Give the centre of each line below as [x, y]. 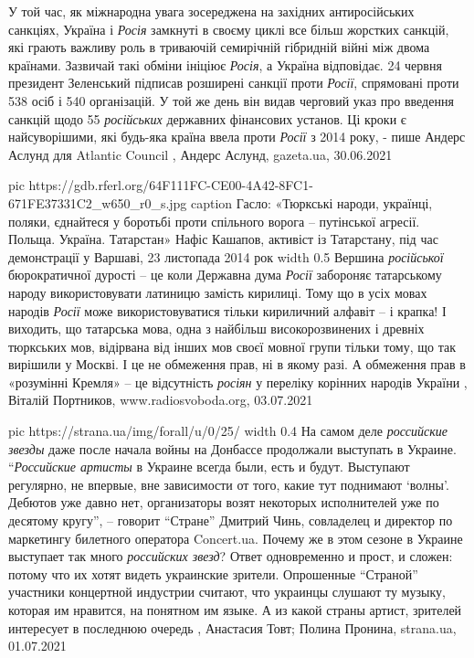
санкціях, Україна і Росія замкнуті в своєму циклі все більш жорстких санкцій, [229, 29]
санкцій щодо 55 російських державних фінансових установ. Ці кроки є [207, 118]
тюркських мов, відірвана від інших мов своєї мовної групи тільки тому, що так [232, 346]
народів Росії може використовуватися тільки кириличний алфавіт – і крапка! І [227, 310]
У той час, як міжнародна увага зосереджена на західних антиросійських [211, 11]
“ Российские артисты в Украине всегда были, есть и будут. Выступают [209, 467]
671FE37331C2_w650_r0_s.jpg [98, 202]
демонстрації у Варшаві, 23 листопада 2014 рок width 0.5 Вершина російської [226, 256]
